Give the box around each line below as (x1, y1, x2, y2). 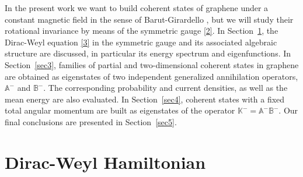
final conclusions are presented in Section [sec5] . (5, 115, 177, 128)
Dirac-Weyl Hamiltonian (5, 150, 206, 174)
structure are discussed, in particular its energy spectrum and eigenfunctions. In (5, 47, 291, 59)
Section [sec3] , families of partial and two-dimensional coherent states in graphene (5, 58, 299, 70)
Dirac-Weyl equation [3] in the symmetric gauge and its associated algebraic (5, 36, 277, 48)
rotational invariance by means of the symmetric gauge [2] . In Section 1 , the (5, 24, 278, 37)
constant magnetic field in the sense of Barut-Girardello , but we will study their (5, 13, 294, 25)
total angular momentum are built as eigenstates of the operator (5, 104, 235, 116)
